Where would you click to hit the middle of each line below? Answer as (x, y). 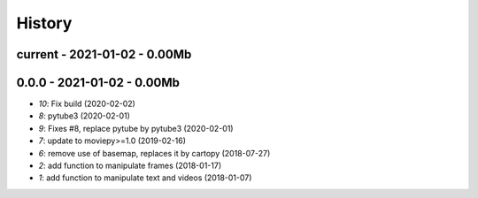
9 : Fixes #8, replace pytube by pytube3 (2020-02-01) (136, 128)
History (44, 23)
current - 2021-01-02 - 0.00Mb (104, 54)
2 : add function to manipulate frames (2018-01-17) (130, 166)
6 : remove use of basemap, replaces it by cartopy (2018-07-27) (154, 153)
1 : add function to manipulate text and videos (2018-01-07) (145, 178)
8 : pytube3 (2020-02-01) (84, 116)
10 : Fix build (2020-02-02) (87, 104)
